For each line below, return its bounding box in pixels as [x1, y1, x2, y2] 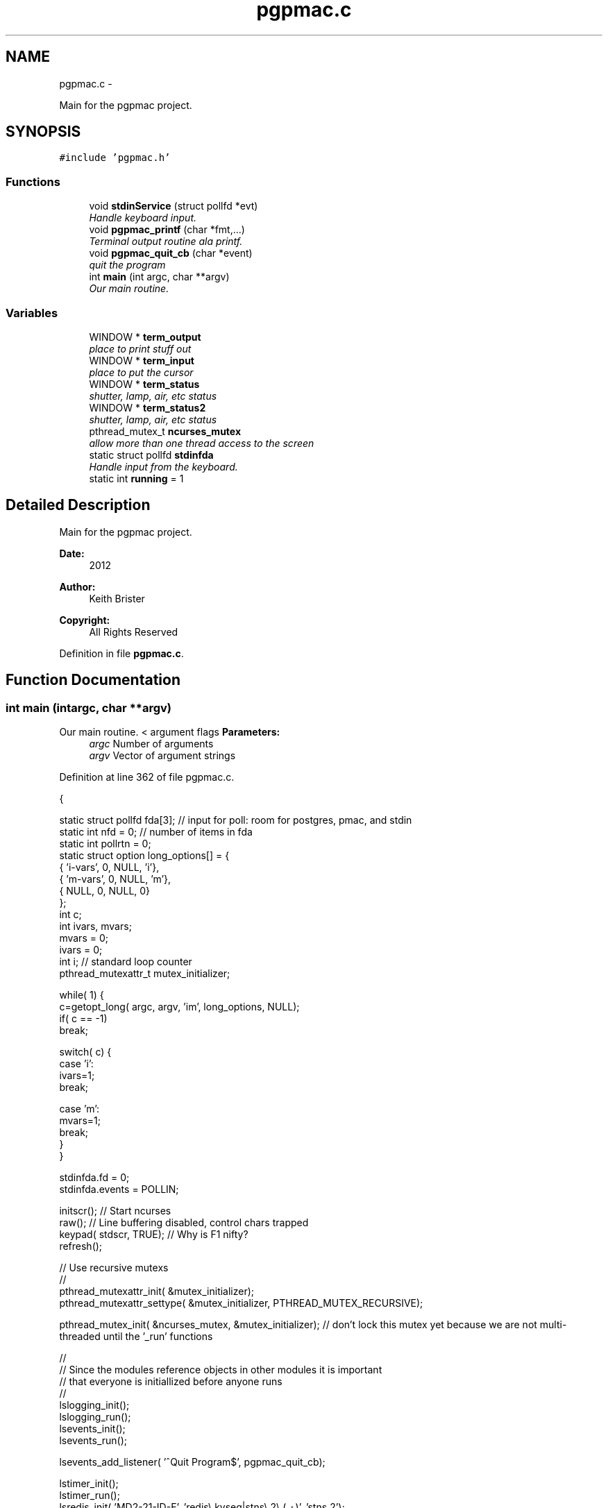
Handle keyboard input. [89, 212, 197, 224]
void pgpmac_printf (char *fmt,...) [89, 223, 245, 236]
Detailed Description [6, 496, 151, 514]
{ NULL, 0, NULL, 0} [59, 885, 151, 897]
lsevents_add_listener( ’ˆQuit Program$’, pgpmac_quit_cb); [59, 1456, 326, 1468]
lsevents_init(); [59, 1423, 126, 1434]
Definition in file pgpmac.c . [59, 647, 184, 659]
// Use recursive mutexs [59, 1262, 169, 1273]
